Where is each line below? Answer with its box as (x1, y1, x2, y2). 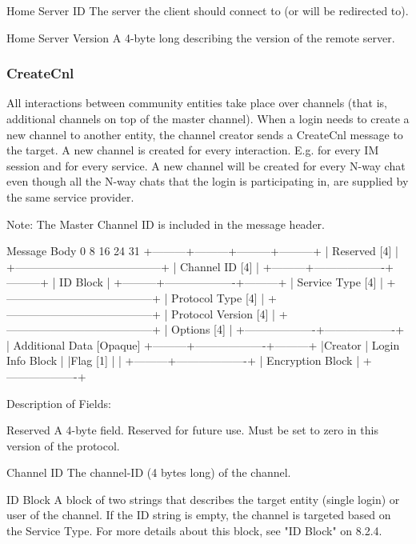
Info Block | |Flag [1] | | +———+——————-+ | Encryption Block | (6, 352, 360, 369)
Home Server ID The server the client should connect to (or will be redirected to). (6, 2, 409, 18)
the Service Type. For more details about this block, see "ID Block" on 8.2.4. (6, 522, 382, 539)
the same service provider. (6, 188, 134, 205)
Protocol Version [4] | (171, 305, 275, 322)
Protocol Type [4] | (171, 289, 265, 306)
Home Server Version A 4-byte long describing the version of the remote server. (6, 29, 395, 46)
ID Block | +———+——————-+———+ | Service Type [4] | (59, 274, 383, 290)
